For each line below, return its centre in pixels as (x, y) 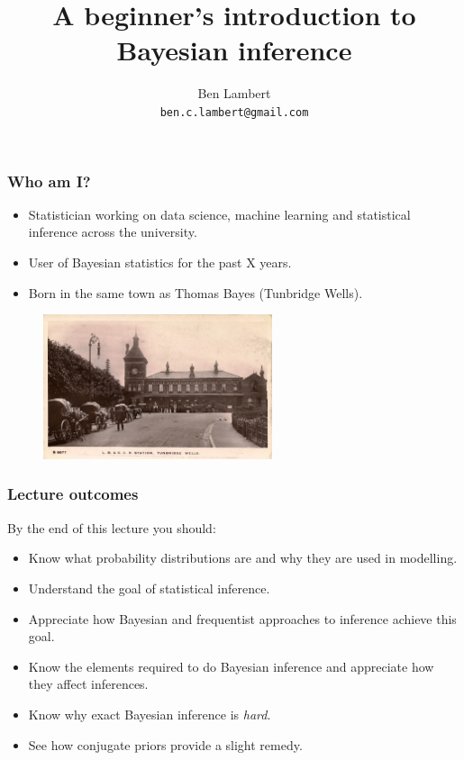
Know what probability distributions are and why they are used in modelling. (243, 558)
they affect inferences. (88, 684)
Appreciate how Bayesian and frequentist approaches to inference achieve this (242, 618)
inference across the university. (113, 232)
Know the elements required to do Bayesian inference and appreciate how (231, 666)
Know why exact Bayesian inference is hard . (150, 714)
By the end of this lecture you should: (112, 527)
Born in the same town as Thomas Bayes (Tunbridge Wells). (196, 292)
